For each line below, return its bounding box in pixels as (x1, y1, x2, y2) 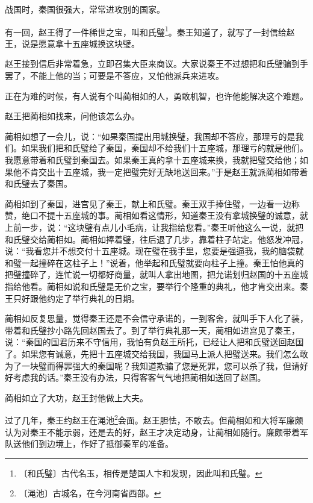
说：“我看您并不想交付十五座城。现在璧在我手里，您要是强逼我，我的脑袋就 (5, 245, 304, 257)
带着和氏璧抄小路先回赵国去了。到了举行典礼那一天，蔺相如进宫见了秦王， (5, 323, 300, 336)
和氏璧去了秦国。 (5, 177, 72, 190)
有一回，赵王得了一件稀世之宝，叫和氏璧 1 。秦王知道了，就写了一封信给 (5, 23, 287, 38)
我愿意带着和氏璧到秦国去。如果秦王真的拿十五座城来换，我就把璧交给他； (5, 154, 300, 166)
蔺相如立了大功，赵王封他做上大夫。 (5, 391, 148, 404)
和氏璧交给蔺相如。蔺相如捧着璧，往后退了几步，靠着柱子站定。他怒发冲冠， (5, 233, 308, 245)
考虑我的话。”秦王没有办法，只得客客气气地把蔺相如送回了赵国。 (13, 371, 266, 384)
